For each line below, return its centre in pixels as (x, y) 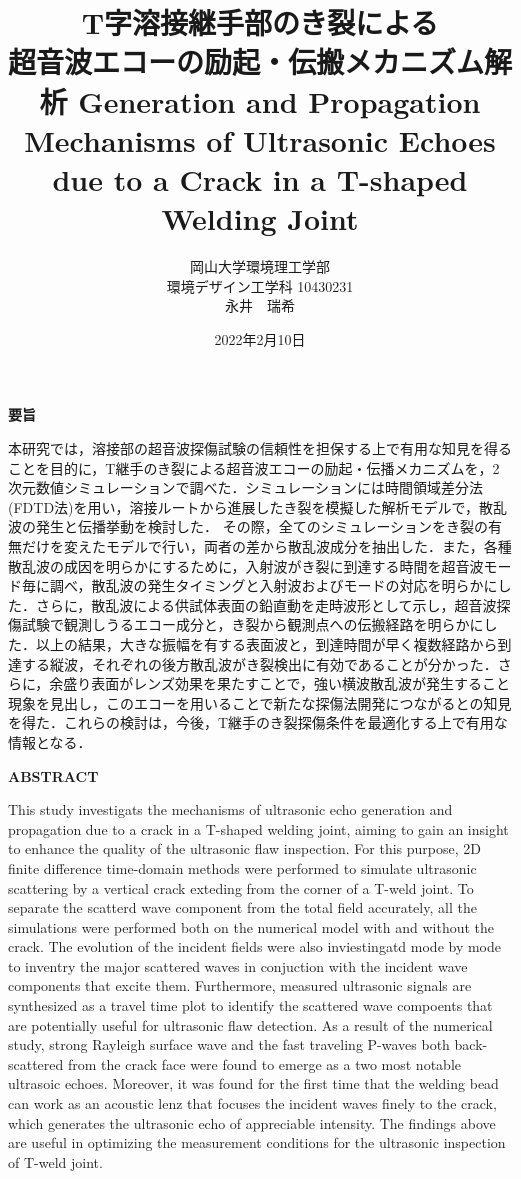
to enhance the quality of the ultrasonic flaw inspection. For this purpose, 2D (244, 848)
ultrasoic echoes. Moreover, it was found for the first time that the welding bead (253, 1083)
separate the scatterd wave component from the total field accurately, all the (242, 907)
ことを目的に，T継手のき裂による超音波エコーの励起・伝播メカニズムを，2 (254, 467)
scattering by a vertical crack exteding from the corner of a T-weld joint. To (241, 887)
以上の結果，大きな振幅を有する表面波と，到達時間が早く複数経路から (266, 643)
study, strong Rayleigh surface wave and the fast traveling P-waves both (229, 1044)
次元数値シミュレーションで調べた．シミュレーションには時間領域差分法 (245, 487)
